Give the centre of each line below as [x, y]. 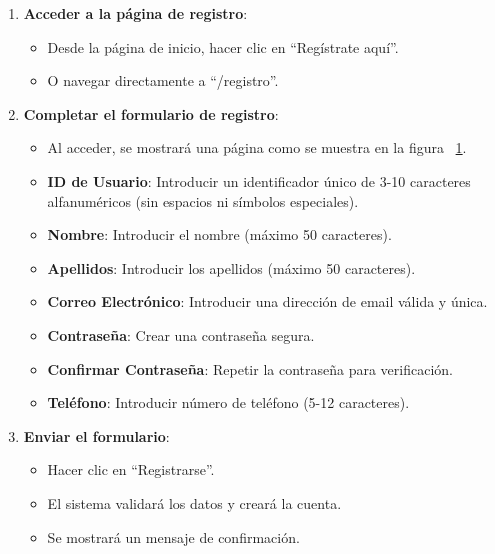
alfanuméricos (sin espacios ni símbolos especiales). [203, 200]
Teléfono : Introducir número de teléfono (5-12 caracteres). [228, 402]
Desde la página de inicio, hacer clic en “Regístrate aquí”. [223, 46]
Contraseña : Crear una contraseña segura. [181, 334]
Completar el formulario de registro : [151, 113]
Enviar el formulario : [96, 435]
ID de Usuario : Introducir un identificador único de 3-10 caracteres [259, 180]
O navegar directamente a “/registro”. [163, 80]
